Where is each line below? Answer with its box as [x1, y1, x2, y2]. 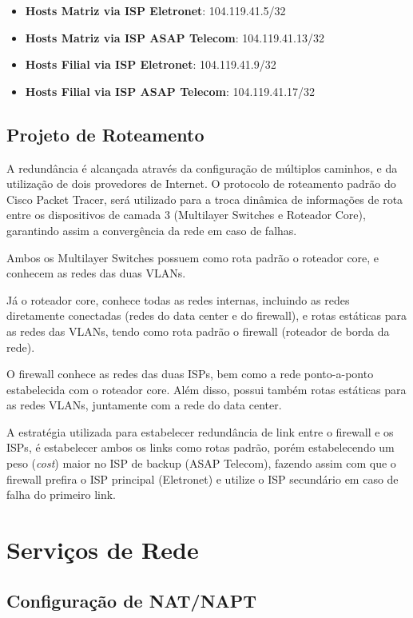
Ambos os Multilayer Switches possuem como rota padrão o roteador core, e [6, 249, 379, 265]
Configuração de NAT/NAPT [6, 588, 257, 612]
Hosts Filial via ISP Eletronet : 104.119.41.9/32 [25, 56, 276, 73]
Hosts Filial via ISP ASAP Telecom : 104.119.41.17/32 [25, 82, 316, 99]
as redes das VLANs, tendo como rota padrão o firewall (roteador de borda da [6, 322, 390, 339]
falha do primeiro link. [6, 486, 117, 503]
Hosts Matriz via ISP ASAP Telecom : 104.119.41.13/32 [25, 29, 324, 46]
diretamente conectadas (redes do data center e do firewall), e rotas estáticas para [6, 307, 407, 324]
